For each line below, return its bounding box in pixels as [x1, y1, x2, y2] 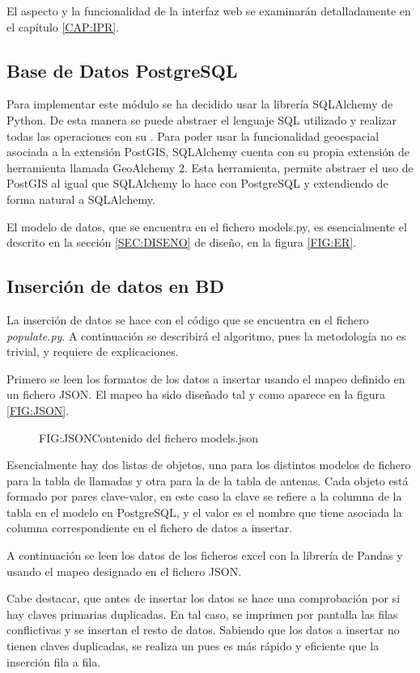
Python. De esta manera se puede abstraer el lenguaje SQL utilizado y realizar [6, 111, 397, 128]
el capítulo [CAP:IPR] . [6, 18, 120, 35]
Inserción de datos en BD [6, 273, 225, 298]
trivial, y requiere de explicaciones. [6, 343, 179, 360]
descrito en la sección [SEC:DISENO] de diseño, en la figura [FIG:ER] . [6, 234, 357, 251]
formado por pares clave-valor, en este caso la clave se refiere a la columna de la [6, 488, 402, 505]
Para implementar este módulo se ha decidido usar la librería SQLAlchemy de [6, 95, 393, 112]
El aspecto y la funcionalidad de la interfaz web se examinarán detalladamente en [6, 2, 411, 19]
